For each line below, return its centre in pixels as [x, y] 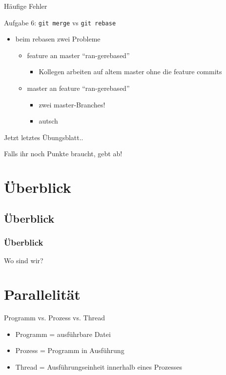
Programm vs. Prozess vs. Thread [54, 318]
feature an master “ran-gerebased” [78, 55]
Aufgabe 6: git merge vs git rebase [60, 22]
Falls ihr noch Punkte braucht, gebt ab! [63, 154]
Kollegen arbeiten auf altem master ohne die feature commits [130, 72]
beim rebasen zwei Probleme [58, 39]
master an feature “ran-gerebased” [78, 88]
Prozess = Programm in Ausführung [70, 350]
